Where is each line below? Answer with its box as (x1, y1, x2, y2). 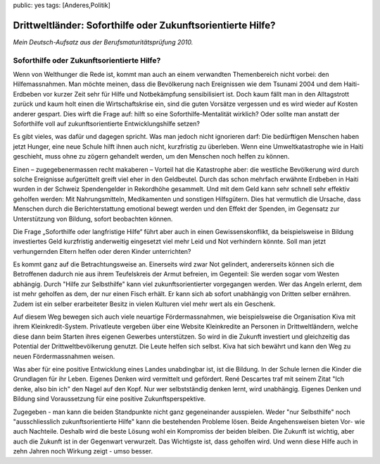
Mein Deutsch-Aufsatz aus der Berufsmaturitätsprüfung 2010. (13, 37, 194, 46)
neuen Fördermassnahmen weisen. (13, 352, 115, 360)
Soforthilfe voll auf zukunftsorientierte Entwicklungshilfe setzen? (13, 120, 201, 128)
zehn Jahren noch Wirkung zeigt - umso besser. (13, 447, 153, 456)
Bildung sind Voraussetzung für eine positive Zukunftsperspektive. (13, 395, 206, 403)
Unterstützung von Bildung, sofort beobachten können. (13, 214, 173, 223)
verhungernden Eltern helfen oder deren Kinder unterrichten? (13, 247, 191, 255)
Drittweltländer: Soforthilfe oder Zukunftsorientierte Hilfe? (13, 19, 276, 31)
